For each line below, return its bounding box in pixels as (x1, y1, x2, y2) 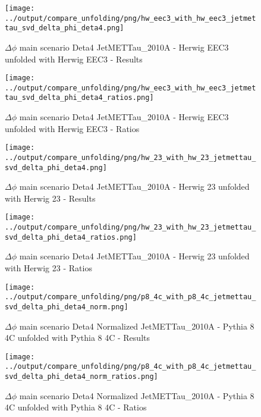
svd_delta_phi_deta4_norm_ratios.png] (5, 372, 158, 381)
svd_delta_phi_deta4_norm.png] (5, 302, 128, 311)
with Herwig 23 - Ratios (5, 262, 92, 274)
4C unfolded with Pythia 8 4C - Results (5, 331, 150, 344)
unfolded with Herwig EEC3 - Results (5, 52, 143, 65)
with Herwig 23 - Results (5, 192, 96, 204)
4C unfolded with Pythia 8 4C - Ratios (5, 401, 147, 413)
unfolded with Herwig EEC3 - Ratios (5, 122, 140, 134)
